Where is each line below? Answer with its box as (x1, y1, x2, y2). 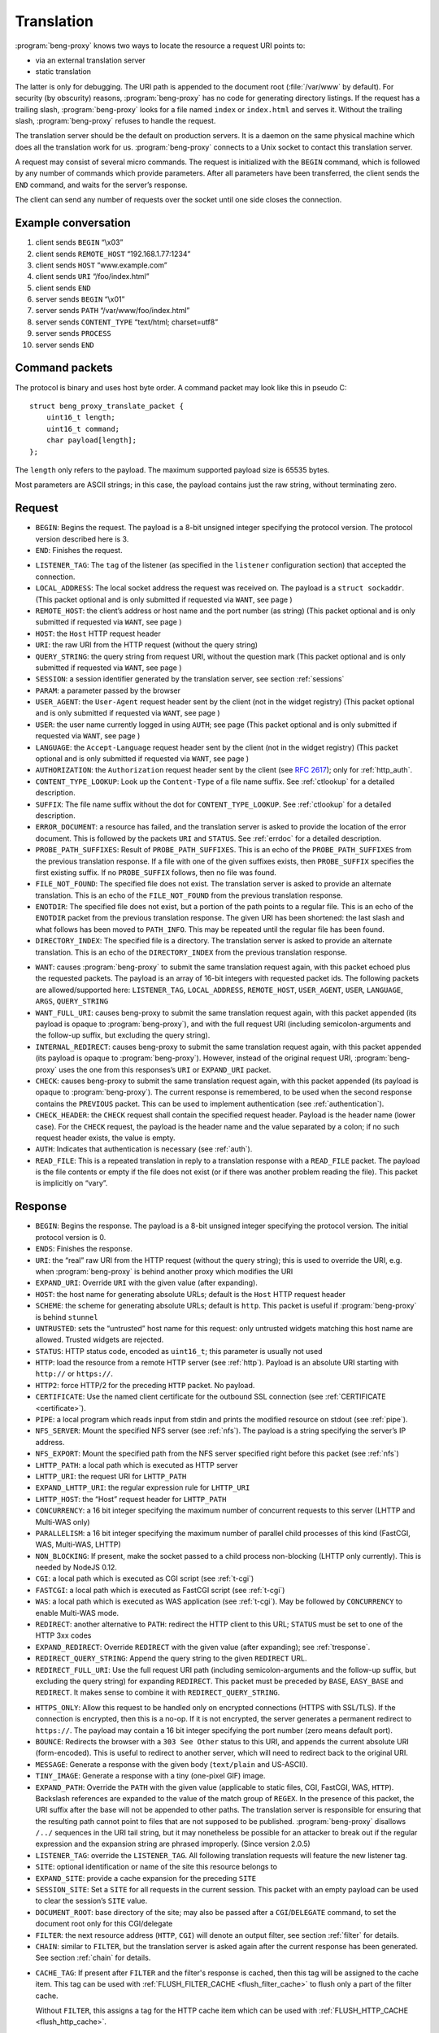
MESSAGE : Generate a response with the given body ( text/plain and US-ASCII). (35, 1759, 308, 1769)
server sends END (35, 340, 95, 350)
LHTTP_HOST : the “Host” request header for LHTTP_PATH (35, 1494, 227, 1504)
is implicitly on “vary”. (35, 1178, 108, 1188)
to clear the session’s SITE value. (35, 1896, 148, 1906)
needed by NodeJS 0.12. (35, 1562, 118, 1573)
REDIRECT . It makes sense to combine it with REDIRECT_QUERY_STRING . (35, 1687, 280, 1697)
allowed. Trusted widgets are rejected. (35, 1334, 164, 1345)
